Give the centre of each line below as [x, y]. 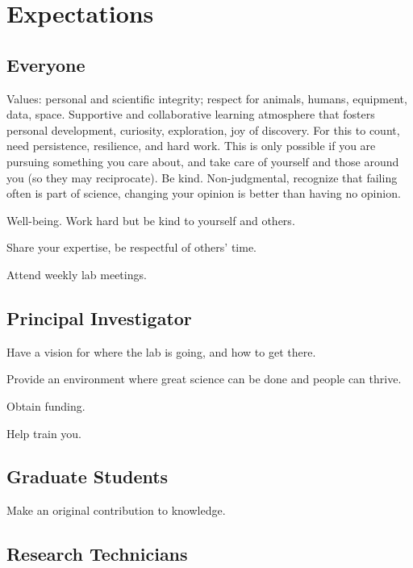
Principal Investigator [99, 317]
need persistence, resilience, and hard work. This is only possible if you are [191, 146]
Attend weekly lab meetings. [77, 274]
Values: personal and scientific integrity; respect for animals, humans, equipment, [207, 98]
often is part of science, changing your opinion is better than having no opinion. [204, 193]
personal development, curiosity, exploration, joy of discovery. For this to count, [203, 129]
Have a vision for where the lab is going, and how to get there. [161, 351]
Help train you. [44, 433]
